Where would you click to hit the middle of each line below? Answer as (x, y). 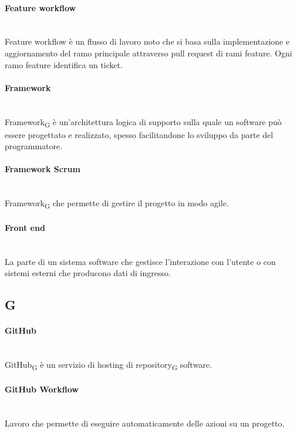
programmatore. (34, 146)
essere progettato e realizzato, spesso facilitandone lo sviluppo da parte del (139, 134)
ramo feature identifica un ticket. (64, 64)
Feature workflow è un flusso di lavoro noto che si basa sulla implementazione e (147, 41)
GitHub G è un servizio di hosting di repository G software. (108, 365)
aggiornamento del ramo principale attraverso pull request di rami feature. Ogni (148, 53)
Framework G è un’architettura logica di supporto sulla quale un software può (143, 122)
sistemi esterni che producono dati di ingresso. (88, 273)
